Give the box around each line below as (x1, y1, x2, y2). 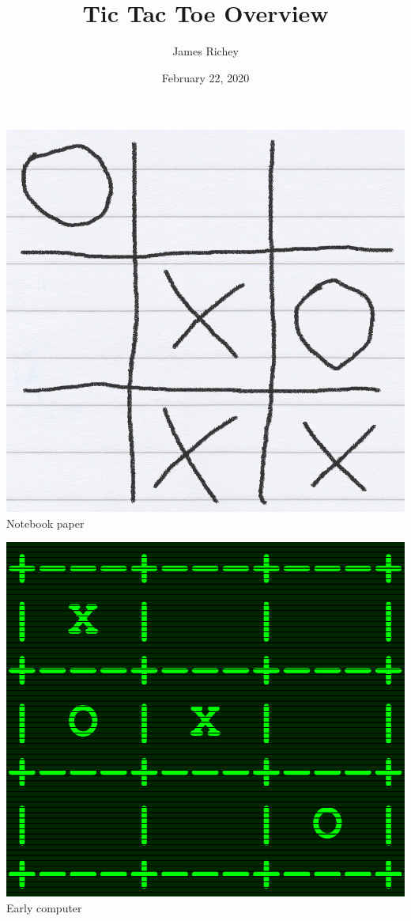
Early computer (6, 899, 82, 915)
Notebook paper (6, 514, 85, 531)
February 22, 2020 (161, 69, 250, 85)
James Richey (172, 43, 239, 59)
